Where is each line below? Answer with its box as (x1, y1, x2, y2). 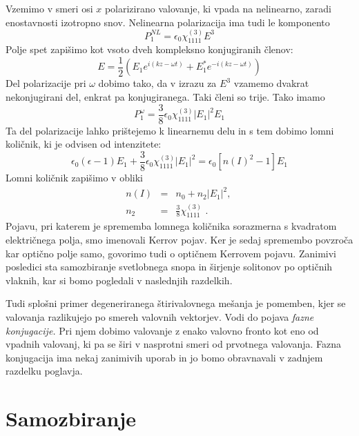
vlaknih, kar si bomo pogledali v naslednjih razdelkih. (6, 272, 233, 287)
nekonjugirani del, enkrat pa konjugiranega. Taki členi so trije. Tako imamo (6, 90, 325, 104)
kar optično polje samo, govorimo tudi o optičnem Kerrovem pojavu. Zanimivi (6, 246, 336, 260)
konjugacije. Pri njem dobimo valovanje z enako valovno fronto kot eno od (6, 323, 319, 337)
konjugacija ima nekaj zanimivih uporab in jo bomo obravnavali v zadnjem (6, 350, 323, 364)
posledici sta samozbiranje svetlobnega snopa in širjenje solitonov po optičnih (6, 259, 333, 274)
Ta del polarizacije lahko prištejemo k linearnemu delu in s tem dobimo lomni (6, 123, 334, 137)
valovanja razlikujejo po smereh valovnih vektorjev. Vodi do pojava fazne (6, 309, 314, 324)
